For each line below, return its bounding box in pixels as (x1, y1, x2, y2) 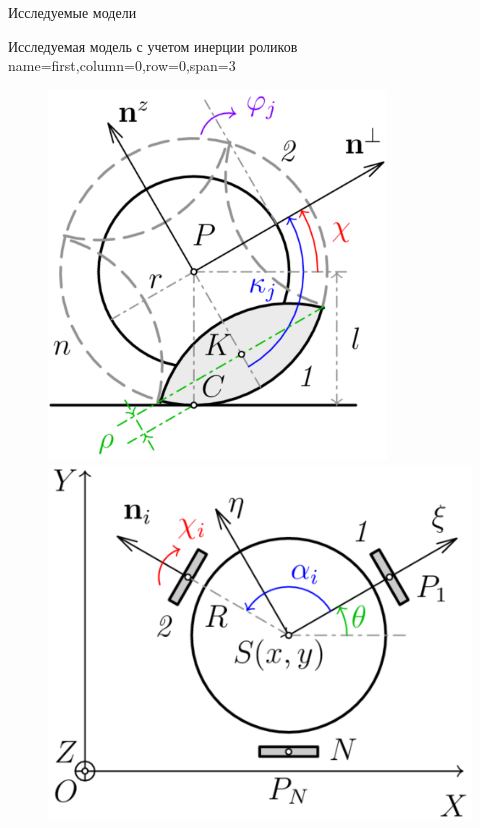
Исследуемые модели (8, 2, 137, 22)
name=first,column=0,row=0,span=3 (8, 55, 236, 76)
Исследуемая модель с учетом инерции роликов (8, 35, 298, 56)
